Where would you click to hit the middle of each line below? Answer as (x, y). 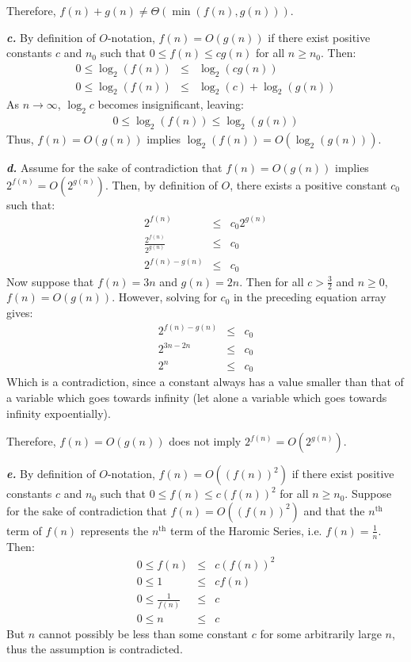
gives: (20, 312)
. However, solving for (164, 297)
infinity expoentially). (59, 413)
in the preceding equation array (310, 297)
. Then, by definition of (161, 184)
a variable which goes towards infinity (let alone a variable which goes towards (197, 398)
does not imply (205, 441)
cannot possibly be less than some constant (143, 633)
